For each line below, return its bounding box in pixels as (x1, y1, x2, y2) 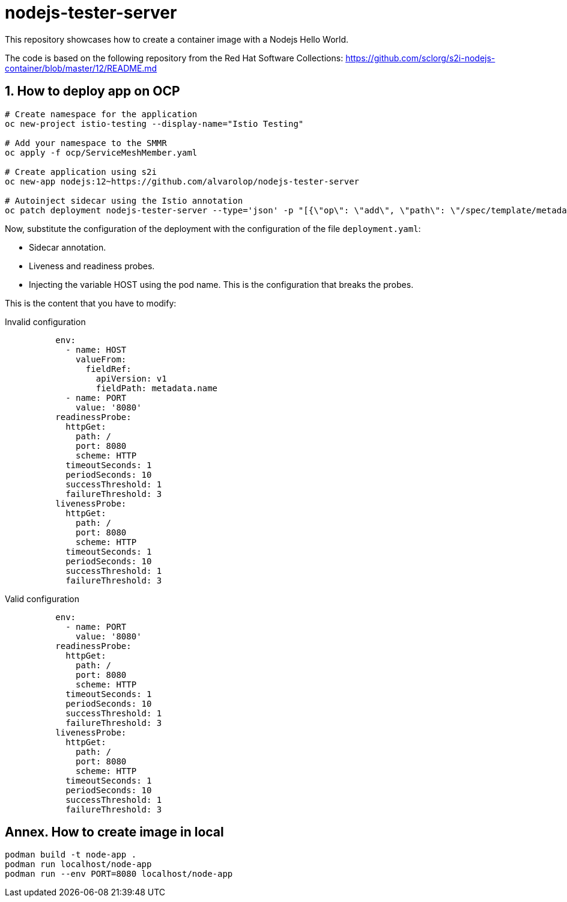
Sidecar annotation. (29, 242, 106, 252)
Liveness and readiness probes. (29, 260, 155, 271)
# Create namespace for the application (5, 109, 198, 119)
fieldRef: (85, 364, 132, 374)
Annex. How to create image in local (5, 824, 224, 840)
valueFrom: (76, 354, 127, 364)
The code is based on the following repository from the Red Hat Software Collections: (5, 52, 344, 63)
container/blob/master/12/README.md (5, 62, 157, 73)
